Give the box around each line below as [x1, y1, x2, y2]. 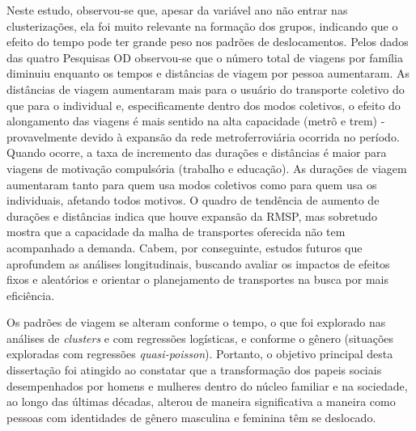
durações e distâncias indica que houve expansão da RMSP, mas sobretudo [6, 207, 377, 224]
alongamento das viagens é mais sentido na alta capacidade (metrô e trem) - [6, 112, 385, 129]
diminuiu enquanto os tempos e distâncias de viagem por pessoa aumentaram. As [6, 65, 410, 82]
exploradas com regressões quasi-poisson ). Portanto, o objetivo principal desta [6, 345, 393, 362]
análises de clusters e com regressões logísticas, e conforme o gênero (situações [6, 329, 394, 346]
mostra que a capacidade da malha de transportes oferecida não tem [6, 223, 346, 240]
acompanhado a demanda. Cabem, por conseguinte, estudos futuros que [6, 239, 363, 256]
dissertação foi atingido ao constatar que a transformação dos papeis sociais [6, 361, 382, 378]
